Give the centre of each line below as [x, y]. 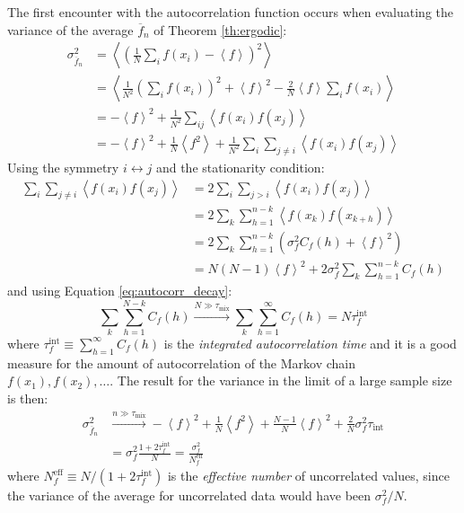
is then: [28, 398]
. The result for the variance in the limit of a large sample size [281, 380]
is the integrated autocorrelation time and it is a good [310, 343]
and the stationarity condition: [240, 167]
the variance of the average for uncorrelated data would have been [189, 495]
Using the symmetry [63, 167]
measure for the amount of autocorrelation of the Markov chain [182, 363]
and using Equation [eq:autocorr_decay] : [120, 291]
